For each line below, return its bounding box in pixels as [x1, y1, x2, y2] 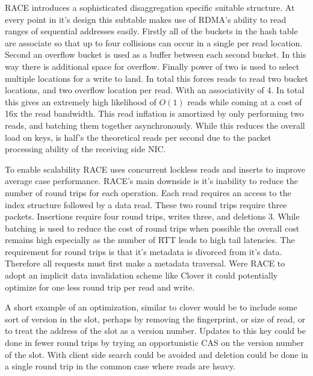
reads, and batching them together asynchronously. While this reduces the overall [5, 119, 305, 131]
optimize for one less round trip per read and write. [5, 280, 195, 293]
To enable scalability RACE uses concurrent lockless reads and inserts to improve [5, 162, 305, 175]
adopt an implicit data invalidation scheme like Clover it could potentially [5, 269, 278, 282]
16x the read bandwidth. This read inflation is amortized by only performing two [5, 107, 304, 120]
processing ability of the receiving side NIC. [5, 143, 166, 155]
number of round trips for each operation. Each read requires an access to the [5, 186, 291, 199]
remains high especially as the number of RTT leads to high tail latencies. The [5, 233, 295, 246]
